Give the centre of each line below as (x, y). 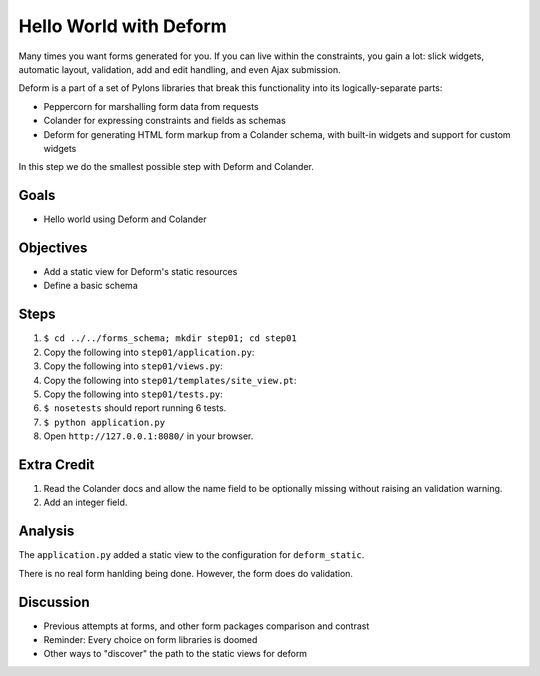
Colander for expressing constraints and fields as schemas (165, 121)
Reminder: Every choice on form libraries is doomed (150, 640)
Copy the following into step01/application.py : (149, 352)
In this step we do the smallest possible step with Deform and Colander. (166, 167)
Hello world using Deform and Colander (125, 219)
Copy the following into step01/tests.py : (133, 394)
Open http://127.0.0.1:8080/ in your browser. (148, 436)
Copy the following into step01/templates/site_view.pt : (170, 380)
